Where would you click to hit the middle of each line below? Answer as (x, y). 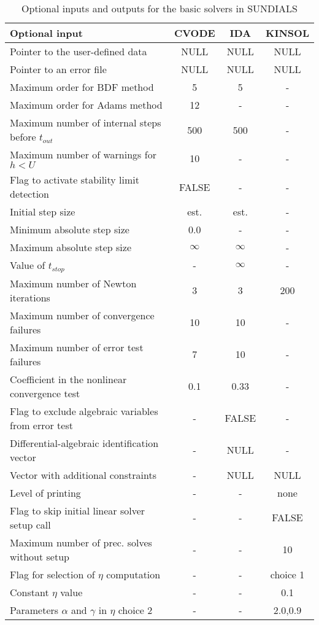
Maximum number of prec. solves (81, 542)
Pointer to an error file (58, 69)
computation (133, 574)
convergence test (45, 393)
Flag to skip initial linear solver (78, 510)
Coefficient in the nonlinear (68, 379)
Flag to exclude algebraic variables (84, 411)
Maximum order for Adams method (86, 105)
